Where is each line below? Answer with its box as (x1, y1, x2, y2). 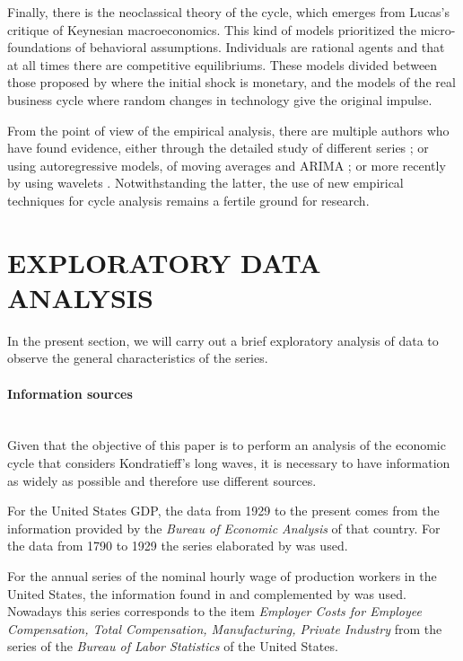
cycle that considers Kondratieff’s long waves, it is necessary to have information (7, 454, 450, 472)
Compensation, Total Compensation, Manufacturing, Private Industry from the (7, 619, 442, 638)
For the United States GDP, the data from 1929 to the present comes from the (7, 501, 440, 520)
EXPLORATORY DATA (7, 243, 321, 280)
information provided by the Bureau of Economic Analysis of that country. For (7, 518, 441, 537)
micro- (420, 20, 456, 39)
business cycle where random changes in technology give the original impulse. (7, 90, 432, 109)
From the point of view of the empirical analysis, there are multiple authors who (7, 120, 450, 139)
